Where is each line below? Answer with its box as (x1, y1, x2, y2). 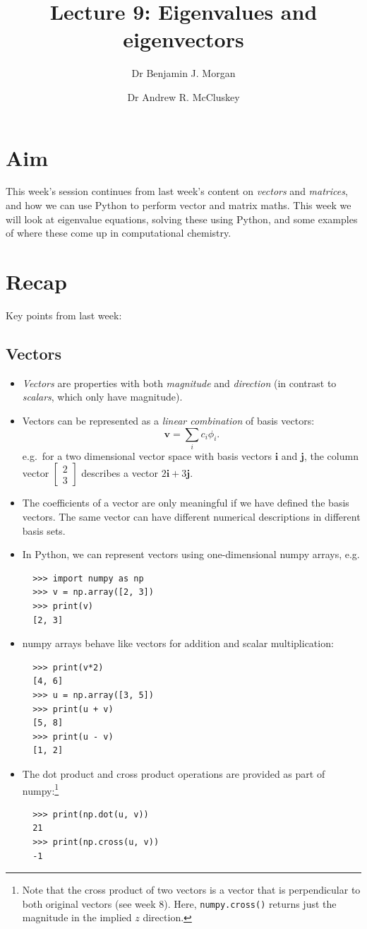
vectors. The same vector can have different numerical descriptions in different (22, 509, 361, 524)
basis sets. (22, 523, 66, 538)
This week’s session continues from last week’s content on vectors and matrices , (6, 184, 348, 199)
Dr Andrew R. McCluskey (127, 89, 240, 104)
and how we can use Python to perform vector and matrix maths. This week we (6, 198, 351, 213)
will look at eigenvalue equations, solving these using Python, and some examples (6, 211, 358, 226)
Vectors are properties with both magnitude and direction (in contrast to (22, 375, 337, 390)
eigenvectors (123, 25, 244, 54)
